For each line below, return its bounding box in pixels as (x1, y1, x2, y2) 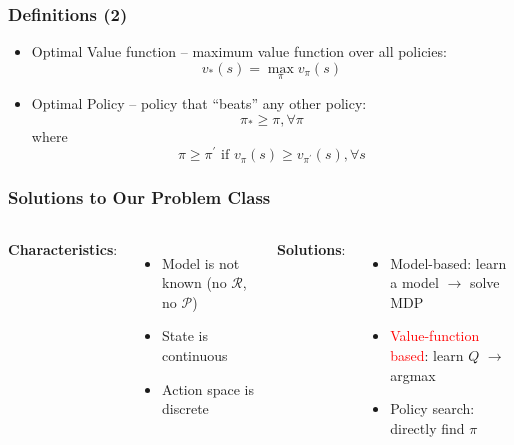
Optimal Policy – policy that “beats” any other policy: (31, 93, 367, 114)
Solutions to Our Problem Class (8, 185, 271, 210)
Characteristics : (8, 238, 118, 259)
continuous (162, 344, 228, 365)
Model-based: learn (390, 252, 507, 273)
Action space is (162, 378, 254, 399)
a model (390, 272, 439, 293)
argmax (390, 364, 436, 385)
